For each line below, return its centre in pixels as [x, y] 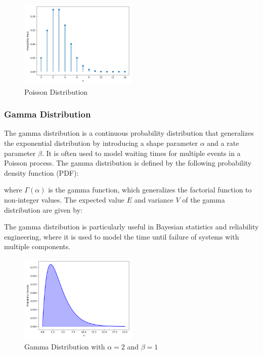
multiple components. [37, 246]
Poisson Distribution [56, 91]
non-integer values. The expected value [64, 199]
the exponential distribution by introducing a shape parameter [101, 143]
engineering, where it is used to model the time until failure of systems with [122, 236]
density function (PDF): [41, 172]
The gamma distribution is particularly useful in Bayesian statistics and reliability [131, 227]
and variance [154, 199]
